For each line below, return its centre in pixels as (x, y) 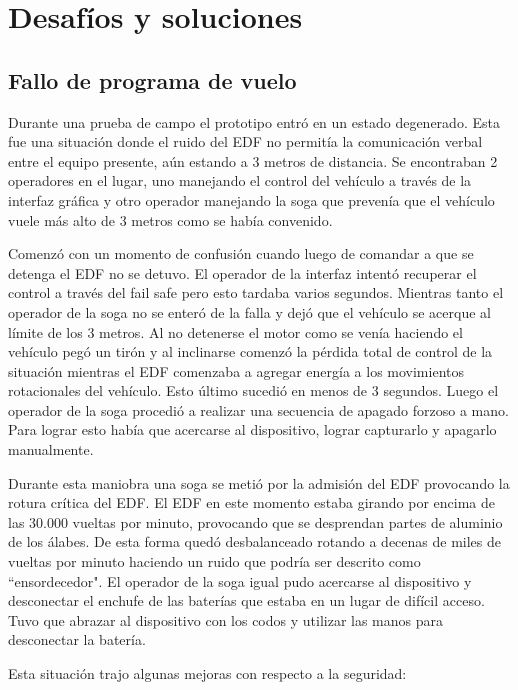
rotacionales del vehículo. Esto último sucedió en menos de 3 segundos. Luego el (253, 390)
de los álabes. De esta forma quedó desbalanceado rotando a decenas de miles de (255, 541)
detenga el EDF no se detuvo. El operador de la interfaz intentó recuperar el (242, 272)
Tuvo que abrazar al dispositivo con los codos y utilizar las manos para (226, 619)
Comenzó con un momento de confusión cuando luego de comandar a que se (241, 253)
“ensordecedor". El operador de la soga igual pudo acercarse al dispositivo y (240, 580)
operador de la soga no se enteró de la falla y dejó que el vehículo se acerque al (249, 311)
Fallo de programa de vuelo (152, 79)
